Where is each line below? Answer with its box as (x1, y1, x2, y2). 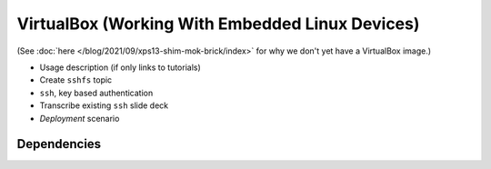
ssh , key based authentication (39, 87, 154, 98)
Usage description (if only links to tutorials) (39, 62, 202, 73)
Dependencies (16, 136, 102, 152)
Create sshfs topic (39, 75, 113, 85)
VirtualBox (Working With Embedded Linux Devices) (16, 14, 420, 34)
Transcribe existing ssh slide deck (39, 100, 169, 111)
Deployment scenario (39, 113, 120, 124)
